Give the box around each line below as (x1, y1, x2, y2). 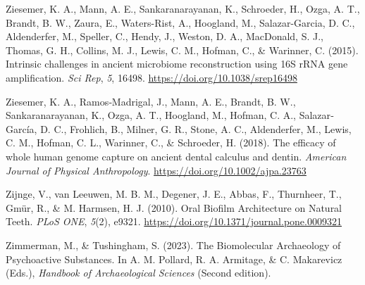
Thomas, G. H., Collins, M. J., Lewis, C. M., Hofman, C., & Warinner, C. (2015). (6, 42, 359, 57)
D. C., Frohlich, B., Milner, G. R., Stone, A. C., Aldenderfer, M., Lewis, (40, 121, 352, 136)
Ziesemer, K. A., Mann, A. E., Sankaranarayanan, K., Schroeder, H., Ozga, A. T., (6, 1, 360, 15)
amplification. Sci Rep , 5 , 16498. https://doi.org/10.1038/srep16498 (6, 70, 297, 84)
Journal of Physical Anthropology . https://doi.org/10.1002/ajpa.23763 (6, 163, 307, 177)
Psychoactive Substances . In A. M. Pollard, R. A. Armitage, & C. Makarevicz (6, 251, 342, 266)
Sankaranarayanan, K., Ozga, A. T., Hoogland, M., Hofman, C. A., (6, 108, 296, 122)
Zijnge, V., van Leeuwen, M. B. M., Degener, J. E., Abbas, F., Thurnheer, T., (6, 186, 342, 201)
